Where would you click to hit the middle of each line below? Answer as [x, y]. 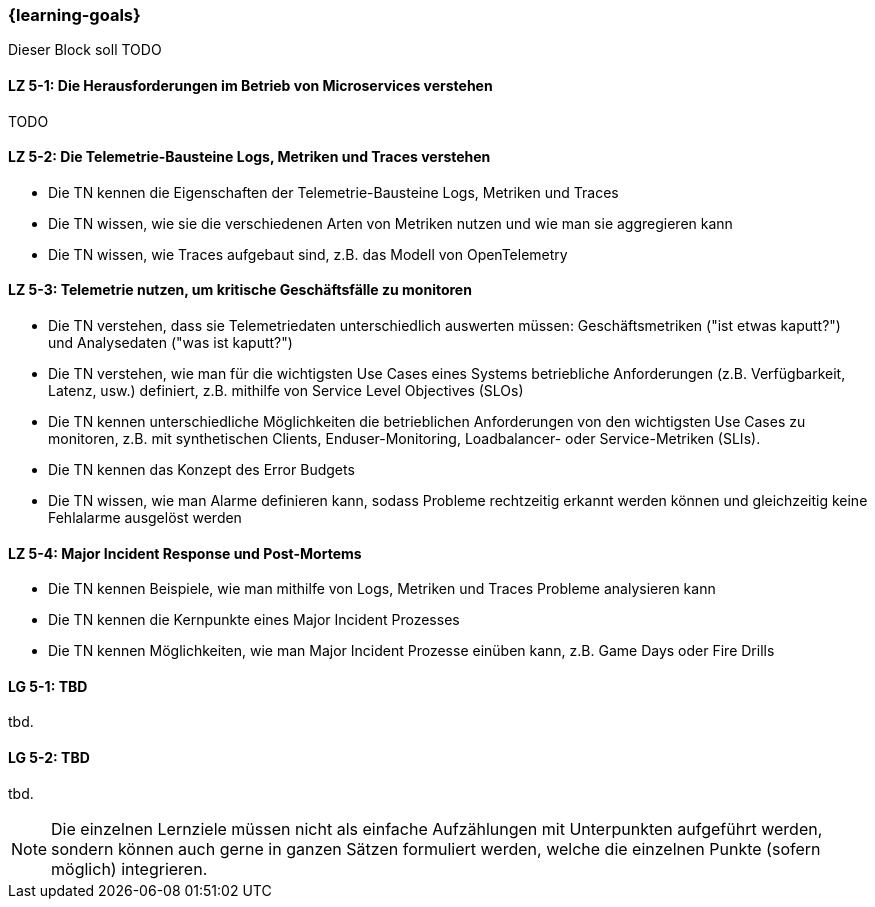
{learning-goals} [74, 15]
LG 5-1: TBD [48, 686]
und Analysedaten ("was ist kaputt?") [170, 343]
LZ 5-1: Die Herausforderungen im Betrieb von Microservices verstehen [250, 85]
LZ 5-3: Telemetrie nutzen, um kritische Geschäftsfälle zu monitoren [240, 290]
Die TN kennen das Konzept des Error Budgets [201, 470]
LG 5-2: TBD [49, 758]
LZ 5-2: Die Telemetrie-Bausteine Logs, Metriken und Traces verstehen [249, 157]
